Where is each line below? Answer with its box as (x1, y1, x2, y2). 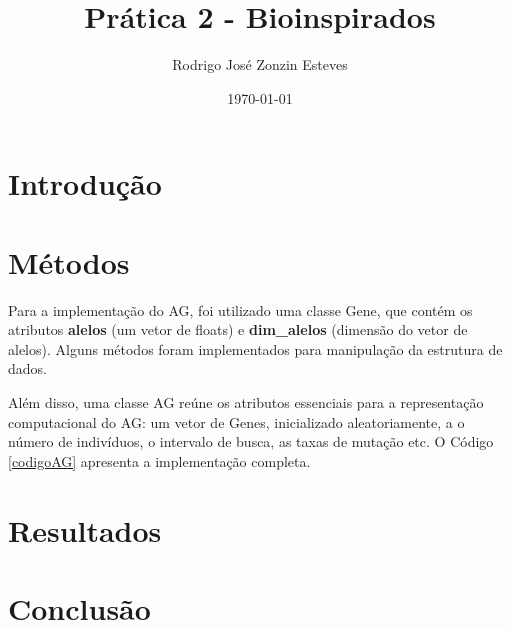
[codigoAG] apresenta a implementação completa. (8, 450, 311, 471)
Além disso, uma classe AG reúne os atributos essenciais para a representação (8, 392, 484, 412)
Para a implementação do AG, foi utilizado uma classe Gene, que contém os (8, 299, 473, 320)
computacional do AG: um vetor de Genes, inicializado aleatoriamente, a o (8, 411, 465, 432)
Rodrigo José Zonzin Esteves (172, 54, 348, 75)
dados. (8, 358, 47, 379)
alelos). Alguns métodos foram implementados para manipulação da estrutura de (8, 338, 503, 359)
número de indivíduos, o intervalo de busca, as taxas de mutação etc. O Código (8, 431, 494, 452)
